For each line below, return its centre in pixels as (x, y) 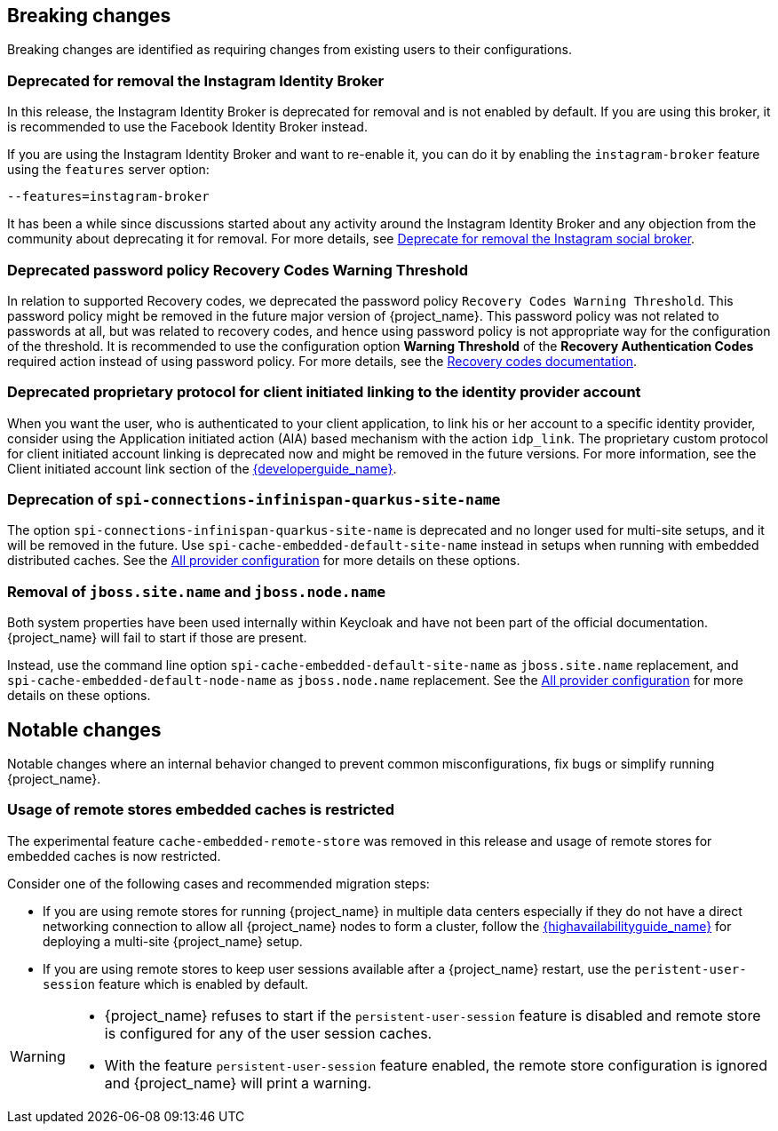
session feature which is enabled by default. (176, 984)
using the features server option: (108, 170)
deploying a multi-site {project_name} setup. (173, 941)
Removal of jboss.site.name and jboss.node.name (197, 591)
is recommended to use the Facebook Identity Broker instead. (187, 127)
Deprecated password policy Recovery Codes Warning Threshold (238, 270)
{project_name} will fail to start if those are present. (157, 638)
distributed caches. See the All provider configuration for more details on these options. (264, 561)
